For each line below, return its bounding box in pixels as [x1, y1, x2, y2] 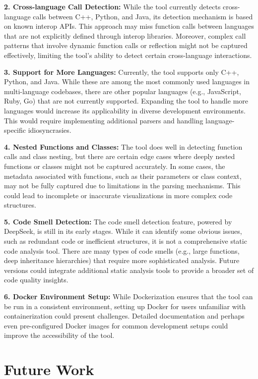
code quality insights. [4, 274, 68, 285]
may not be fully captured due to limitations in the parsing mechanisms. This [4, 180, 241, 191]
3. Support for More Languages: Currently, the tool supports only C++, [4, 66, 239, 77]
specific [4, 125, 26, 135]
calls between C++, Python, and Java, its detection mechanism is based [33, 11, 253, 21]
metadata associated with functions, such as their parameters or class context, [4, 170, 242, 181]
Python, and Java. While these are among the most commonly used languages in [4, 76, 250, 87]
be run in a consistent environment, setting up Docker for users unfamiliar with [4, 301, 246, 311]
